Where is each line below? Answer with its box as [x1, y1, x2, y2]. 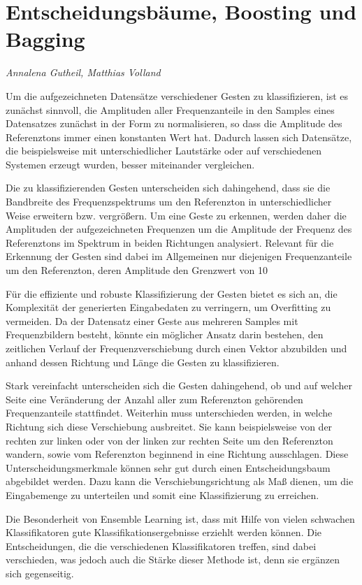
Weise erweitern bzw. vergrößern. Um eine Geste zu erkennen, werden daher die [6, 208, 347, 222]
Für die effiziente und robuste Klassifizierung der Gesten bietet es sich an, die [6, 286, 338, 301]
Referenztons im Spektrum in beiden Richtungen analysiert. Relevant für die [6, 235, 334, 250]
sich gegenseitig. [6, 565, 74, 580]
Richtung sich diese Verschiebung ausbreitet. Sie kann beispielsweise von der [6, 419, 333, 433]
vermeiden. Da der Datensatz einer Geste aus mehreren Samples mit [6, 313, 298, 328]
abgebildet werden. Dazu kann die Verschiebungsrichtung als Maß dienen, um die [6, 474, 354, 489]
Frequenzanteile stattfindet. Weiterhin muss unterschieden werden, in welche [6, 405, 333, 420]
